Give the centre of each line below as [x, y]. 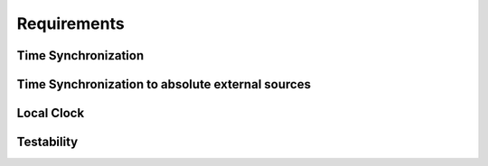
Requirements [71, 23]
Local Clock [51, 113]
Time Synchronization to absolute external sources [164, 84]
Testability [47, 142]
